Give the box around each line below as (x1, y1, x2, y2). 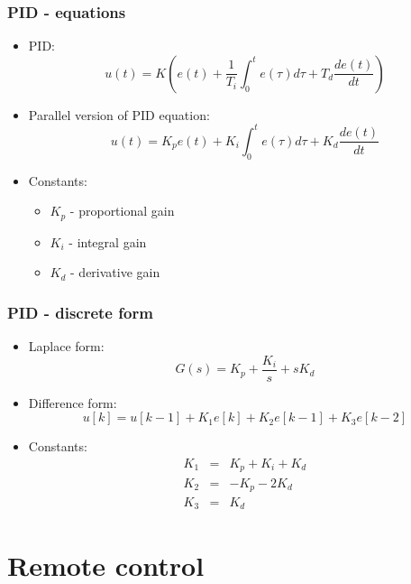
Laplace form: (28, 337, 105, 356)
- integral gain (68, 232, 147, 251)
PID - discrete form (7, 301, 153, 323)
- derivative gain (70, 263, 160, 282)
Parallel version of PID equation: (28, 105, 210, 124)
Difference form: (28, 393, 117, 412)
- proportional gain (69, 201, 175, 220)
